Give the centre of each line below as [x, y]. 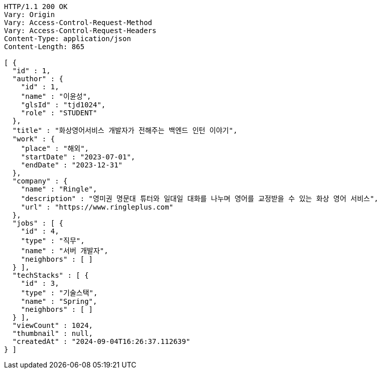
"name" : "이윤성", [56, 96]
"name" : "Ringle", [59, 189]
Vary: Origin [30, 15]
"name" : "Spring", [59, 301]
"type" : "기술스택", [59, 293]
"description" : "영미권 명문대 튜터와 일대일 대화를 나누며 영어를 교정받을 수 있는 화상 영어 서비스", [200, 199]
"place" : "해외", [55, 148]
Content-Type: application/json [68, 39]
